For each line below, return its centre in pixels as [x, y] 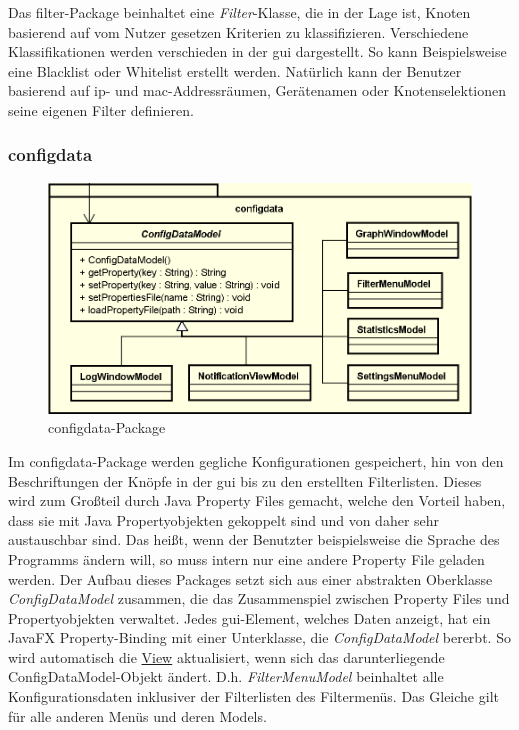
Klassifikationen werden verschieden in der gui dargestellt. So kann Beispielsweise [257, 51]
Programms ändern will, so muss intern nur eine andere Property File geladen [246, 558]
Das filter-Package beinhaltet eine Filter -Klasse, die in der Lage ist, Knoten [239, 12]
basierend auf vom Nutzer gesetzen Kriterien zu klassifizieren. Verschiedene [238, 31]
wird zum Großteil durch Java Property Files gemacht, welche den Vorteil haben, [257, 500]
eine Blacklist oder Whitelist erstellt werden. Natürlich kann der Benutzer [235, 70]
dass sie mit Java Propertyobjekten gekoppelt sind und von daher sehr [224, 519]
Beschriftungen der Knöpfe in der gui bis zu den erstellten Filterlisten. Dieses [245, 480]
